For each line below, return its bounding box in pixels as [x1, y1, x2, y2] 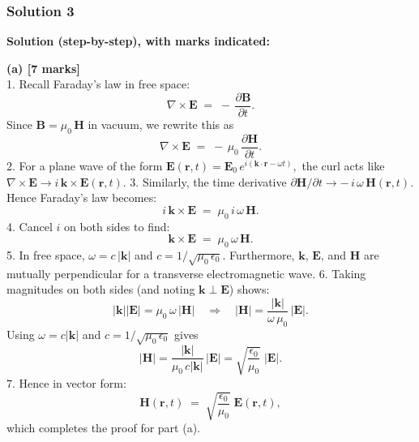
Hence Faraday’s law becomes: [6, 189, 157, 206]
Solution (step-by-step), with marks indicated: [6, 32, 271, 49]
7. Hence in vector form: [6, 374, 126, 391]
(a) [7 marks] [6, 59, 80, 76]
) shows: [229, 281, 270, 298]
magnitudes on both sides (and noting [6, 281, 195, 298]
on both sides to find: [63, 217, 170, 234]
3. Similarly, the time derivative [130, 173, 287, 190]
